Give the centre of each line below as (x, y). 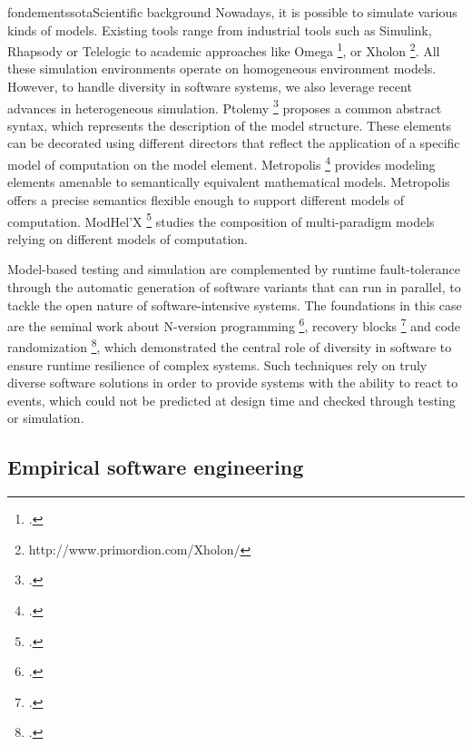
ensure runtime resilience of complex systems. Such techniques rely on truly (217, 364)
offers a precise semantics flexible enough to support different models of (206, 199)
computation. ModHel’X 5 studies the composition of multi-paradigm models (221, 220)
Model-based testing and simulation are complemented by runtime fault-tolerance (234, 269)
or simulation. (46, 418)
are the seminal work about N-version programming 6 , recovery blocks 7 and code (234, 324)
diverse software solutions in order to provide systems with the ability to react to (233, 383)
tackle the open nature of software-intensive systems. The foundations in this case (235, 304)
